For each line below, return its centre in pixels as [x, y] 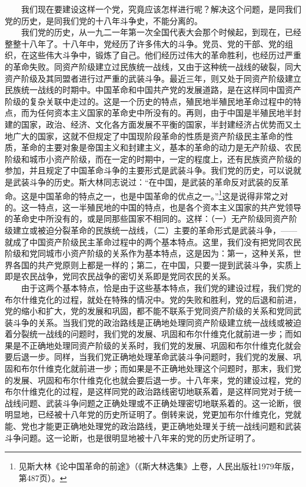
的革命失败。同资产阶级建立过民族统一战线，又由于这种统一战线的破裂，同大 [153, 66]
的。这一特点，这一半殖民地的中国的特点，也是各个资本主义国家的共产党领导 [153, 207]
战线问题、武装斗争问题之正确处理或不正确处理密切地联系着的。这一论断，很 [153, 403]
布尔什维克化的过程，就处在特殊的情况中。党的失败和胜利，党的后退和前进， [153, 299]
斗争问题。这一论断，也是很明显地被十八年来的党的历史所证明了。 [132, 437]
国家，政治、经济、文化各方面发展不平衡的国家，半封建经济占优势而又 [157, 124]
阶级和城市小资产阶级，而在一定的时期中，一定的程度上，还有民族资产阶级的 [153, 159]
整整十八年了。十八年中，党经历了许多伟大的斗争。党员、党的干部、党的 [145, 43]
